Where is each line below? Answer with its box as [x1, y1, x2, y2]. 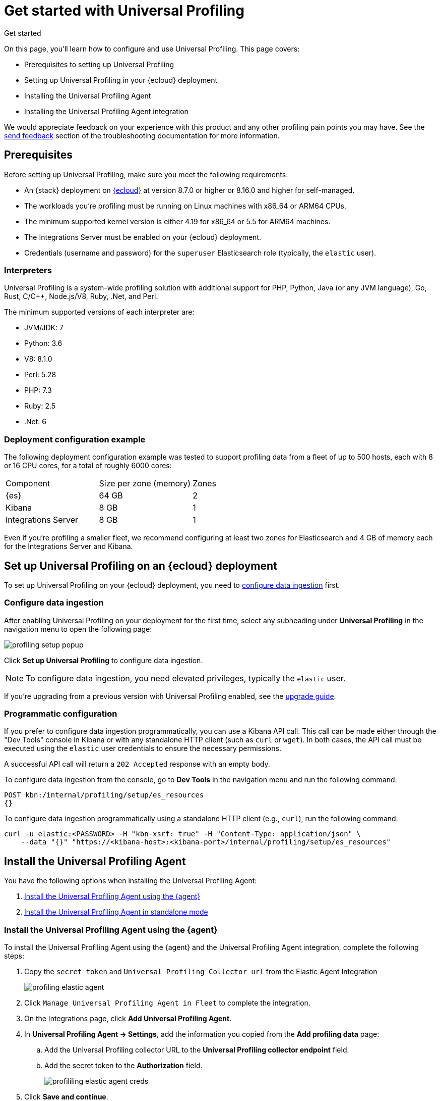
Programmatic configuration [4, 709, 117, 719]
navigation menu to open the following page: [4, 624, 152, 633]
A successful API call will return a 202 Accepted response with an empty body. [4, 760, 270, 769]
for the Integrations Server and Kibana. [4, 542, 133, 551]
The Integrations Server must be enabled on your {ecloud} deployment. [24, 232, 261, 241]
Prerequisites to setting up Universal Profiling [24, 60, 174, 69]
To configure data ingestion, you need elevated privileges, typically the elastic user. [26, 673, 346, 683]
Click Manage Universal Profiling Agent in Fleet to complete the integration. [24, 998, 310, 1008]
